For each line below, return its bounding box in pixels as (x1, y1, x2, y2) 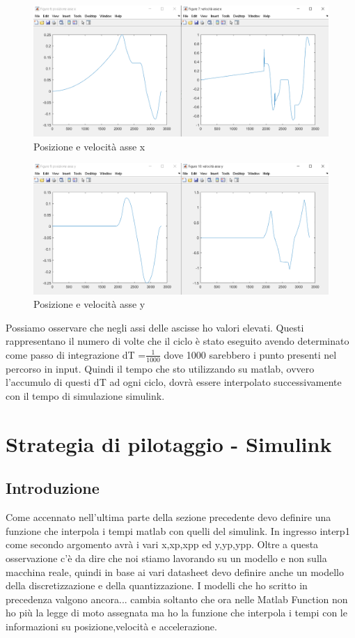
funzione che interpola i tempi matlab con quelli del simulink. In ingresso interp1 (6, 523, 350, 538)
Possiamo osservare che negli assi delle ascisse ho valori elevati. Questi (6, 320, 304, 334)
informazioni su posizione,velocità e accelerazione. (6, 618, 217, 633)
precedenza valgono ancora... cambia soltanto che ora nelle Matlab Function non (6, 591, 348, 606)
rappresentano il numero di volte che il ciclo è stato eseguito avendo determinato (6, 334, 349, 348)
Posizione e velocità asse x (33, 139, 145, 153)
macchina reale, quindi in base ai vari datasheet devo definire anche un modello (6, 564, 344, 579)
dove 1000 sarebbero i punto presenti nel (164, 347, 337, 361)
